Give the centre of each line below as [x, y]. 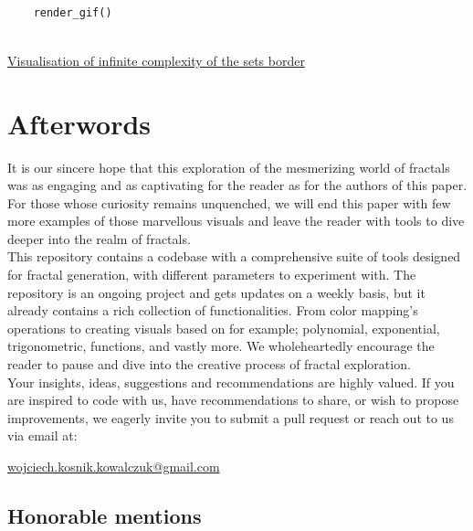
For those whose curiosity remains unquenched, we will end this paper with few [229, 202]
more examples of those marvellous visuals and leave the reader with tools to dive [236, 221]
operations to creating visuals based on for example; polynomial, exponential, [224, 328]
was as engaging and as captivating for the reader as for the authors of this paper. [237, 185]
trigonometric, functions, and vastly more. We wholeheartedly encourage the [221, 346]
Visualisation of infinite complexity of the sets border [156, 60]
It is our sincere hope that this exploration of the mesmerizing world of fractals [229, 167]
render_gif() [73, 12]
